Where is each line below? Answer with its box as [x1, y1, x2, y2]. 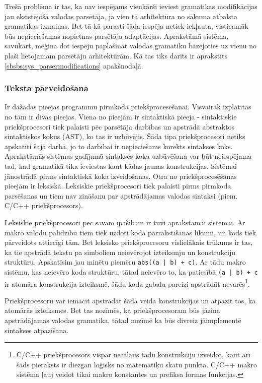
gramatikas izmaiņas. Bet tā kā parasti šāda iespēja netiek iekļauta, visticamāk [5, 21, 248, 31]
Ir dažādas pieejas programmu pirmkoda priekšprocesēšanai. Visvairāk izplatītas [5, 101, 251, 112]
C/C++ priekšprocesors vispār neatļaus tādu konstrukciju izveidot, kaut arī [16, 349, 251, 360]
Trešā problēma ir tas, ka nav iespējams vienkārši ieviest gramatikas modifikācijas [5, 1, 257, 11]
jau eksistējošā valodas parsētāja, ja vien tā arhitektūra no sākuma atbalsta [5, 11, 238, 21]
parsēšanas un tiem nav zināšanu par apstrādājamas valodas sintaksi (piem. [5, 190, 238, 201]
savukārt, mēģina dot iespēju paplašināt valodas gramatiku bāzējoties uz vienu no [5, 40, 256, 51]
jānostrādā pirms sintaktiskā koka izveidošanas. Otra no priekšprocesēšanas [5, 170, 237, 181]
